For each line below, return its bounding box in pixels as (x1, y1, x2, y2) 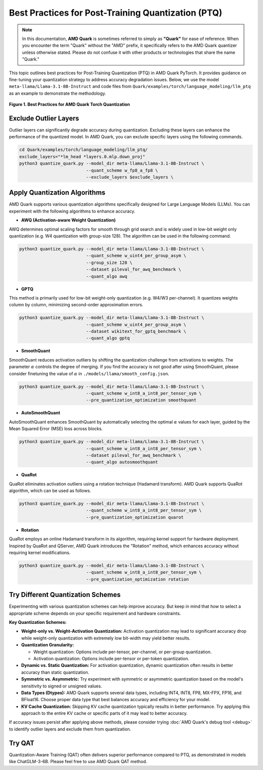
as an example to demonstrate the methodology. (9, 90, 107, 96)
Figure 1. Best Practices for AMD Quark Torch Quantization (9, 102, 130, 107)
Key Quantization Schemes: (9, 620, 67, 625)
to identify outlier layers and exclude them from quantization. (9, 726, 131, 732)
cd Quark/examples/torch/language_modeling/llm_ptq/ (19, 147, 148, 152)
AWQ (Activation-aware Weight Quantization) (21, 217, 116, 223)
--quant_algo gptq (86, 335, 130, 341)
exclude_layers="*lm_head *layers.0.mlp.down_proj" (19, 154, 146, 159)
